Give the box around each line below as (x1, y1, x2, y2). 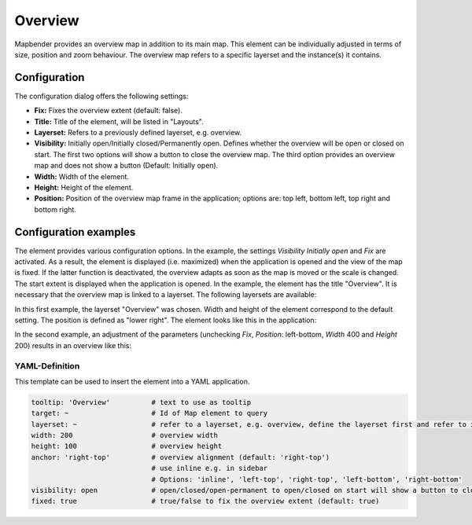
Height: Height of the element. (34, 182, 134, 192)
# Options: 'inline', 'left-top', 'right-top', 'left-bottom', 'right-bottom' (151, 475, 463, 483)
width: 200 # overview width (31, 431, 218, 440)
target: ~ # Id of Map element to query (31, 409, 268, 418)
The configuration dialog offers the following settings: (14, 91, 189, 101)
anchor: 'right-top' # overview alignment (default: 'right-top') (31, 453, 330, 461)
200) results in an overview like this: (14, 340, 132, 350)
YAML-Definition (14, 360, 80, 371)
